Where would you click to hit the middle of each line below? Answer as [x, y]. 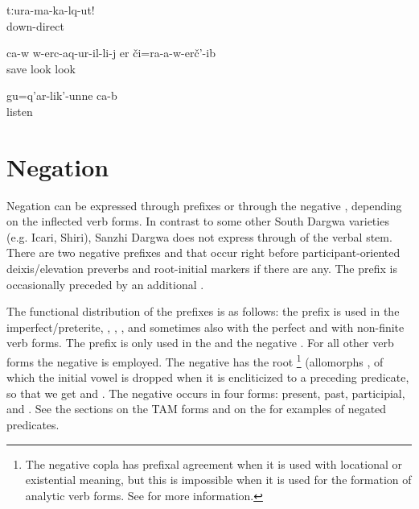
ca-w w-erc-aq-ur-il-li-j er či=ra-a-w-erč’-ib [111, 53]
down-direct [35, 25]
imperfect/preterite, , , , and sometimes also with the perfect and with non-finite [205, 327]
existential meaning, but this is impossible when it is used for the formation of [218, 480]
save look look [41, 68]
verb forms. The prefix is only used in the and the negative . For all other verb [200, 343]
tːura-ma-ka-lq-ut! [51, 10]
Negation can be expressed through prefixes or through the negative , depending [204, 205]
